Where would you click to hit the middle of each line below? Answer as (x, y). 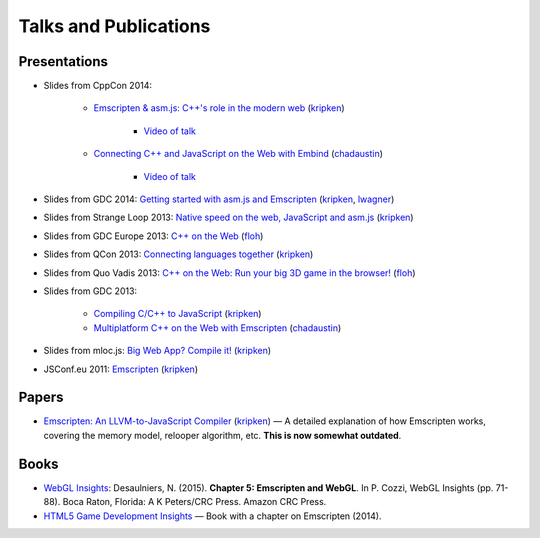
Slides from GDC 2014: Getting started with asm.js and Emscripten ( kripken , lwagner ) (219, 199)
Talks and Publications (114, 26)
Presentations (63, 61)
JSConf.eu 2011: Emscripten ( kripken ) (121, 369)
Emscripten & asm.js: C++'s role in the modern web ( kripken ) (219, 108)
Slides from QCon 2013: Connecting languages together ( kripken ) (178, 254)
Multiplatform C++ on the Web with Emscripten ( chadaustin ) (217, 327)
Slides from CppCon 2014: (97, 86)
